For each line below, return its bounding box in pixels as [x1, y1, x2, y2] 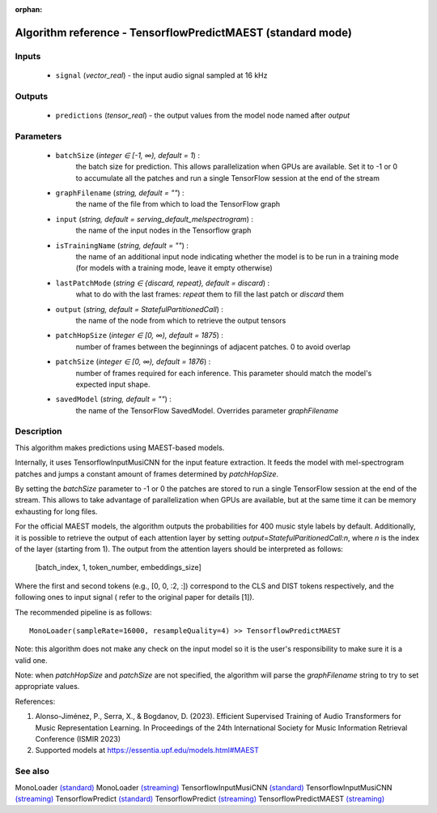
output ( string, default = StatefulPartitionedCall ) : [55, 304, 224, 314]
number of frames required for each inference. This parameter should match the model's [75, 368, 372, 378]
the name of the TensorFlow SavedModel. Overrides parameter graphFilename [75, 405, 339, 415]
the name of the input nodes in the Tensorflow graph [75, 225, 252, 235]
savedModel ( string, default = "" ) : [55, 394, 172, 404]
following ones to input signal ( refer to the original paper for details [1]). [15, 593, 255, 602]
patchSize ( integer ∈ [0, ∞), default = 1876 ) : [55, 357, 211, 366]
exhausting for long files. [15, 507, 98, 516]
